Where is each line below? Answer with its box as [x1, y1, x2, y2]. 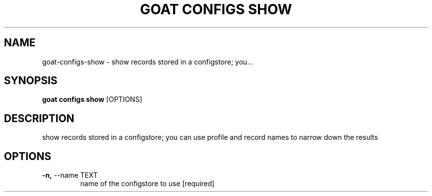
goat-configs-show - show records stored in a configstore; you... [42, 57, 253, 66]
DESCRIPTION [4, 112, 74, 125]
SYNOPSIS [4, 74, 58, 87]
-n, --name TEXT [42, 171, 98, 180]
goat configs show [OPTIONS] [42, 95, 143, 104]
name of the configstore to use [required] [80, 179, 215, 188]
